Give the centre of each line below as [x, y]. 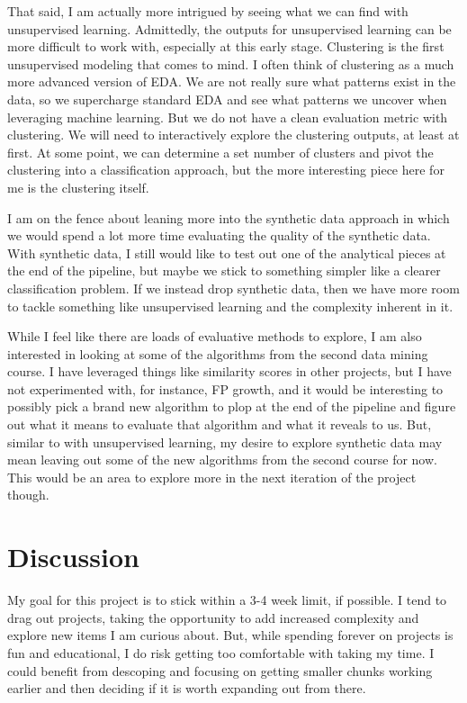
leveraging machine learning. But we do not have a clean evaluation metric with [228, 117]
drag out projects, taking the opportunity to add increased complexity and [213, 617]
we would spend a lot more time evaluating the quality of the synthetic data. [219, 235]
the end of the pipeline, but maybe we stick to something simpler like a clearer [224, 270]
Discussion [73, 557]
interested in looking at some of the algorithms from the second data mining [218, 353]
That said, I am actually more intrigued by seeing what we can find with [208, 11]
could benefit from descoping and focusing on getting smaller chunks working [220, 670]
